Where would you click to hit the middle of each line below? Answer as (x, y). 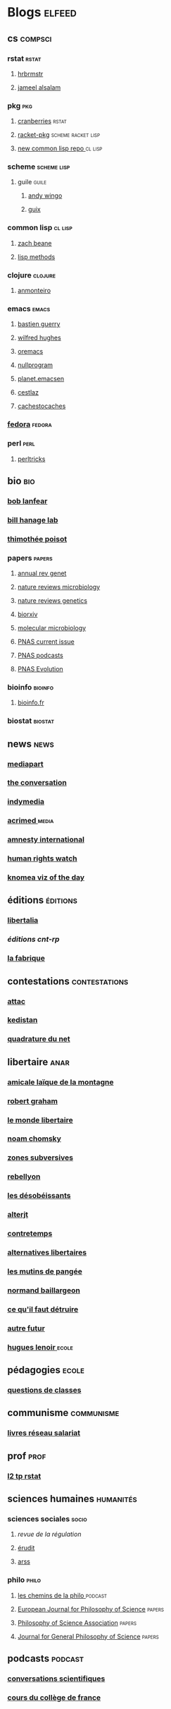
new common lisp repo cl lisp (60, 148)
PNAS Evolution (40, 669)
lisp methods (36, 257)
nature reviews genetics (52, 601)
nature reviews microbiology (59, 587)
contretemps (30, 1234)
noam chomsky (34, 1139)
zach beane (34, 243)
